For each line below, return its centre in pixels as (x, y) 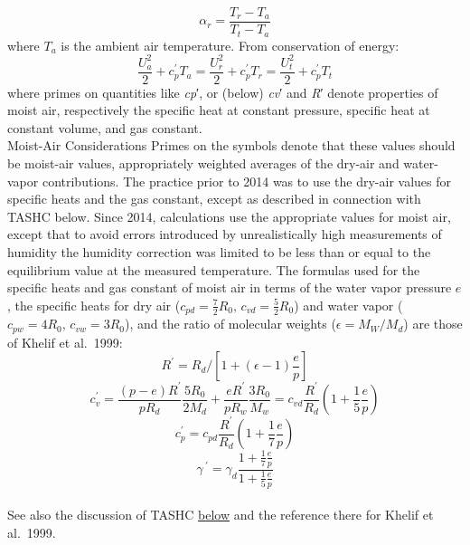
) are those (433, 324)
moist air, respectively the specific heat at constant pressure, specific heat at (219, 110)
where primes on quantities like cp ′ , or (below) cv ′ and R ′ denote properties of (223, 92)
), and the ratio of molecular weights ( (230, 324)
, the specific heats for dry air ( (94, 305)
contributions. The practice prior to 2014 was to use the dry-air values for (247, 181)
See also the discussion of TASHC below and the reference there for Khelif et (221, 515)
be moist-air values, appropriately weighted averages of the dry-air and (203, 163)
